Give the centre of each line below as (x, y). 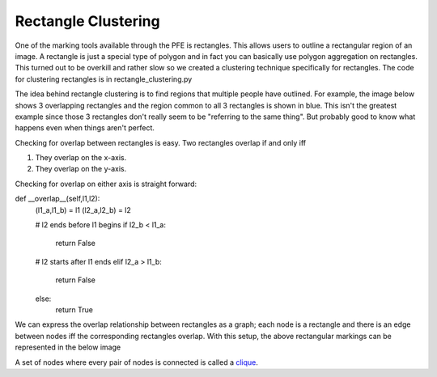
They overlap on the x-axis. (81, 158)
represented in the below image (68, 347)
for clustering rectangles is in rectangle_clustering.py (104, 79)
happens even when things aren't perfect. (85, 128)
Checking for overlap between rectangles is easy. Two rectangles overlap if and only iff (161, 142)
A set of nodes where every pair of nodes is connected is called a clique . (137, 362)
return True (74, 309)
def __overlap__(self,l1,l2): (57, 199)
